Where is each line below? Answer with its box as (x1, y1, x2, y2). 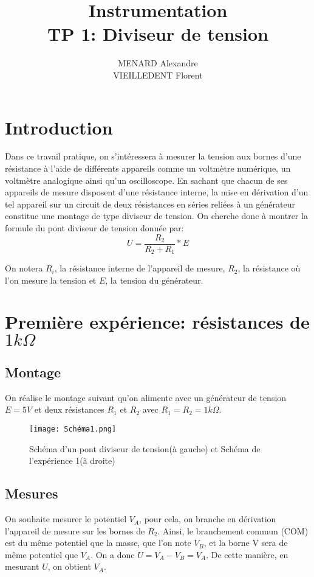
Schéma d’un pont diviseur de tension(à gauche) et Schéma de (29, 442, 261, 455)
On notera (5, 262, 43, 275)
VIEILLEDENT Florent (113, 68, 203, 81)
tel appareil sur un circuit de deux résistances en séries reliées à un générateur (5, 197, 295, 210)
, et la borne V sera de (203, 536, 288, 549)
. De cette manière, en (206, 548, 288, 561)
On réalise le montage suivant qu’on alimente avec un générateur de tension (5, 391, 287, 404)
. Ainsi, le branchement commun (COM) (157, 524, 309, 537)
